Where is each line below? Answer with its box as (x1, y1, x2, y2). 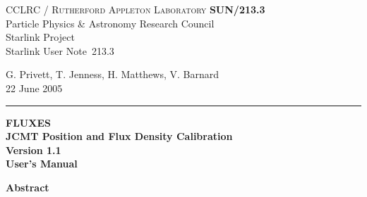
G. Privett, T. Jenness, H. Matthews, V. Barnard (6, 67, 219, 82)
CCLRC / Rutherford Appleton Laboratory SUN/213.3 (6, 2, 265, 16)
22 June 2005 (6, 80, 63, 95)
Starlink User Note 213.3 (6, 43, 114, 58)
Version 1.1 (6, 142, 61, 157)
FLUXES (6, 115, 51, 129)
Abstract (6, 179, 49, 194)
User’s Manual (6, 156, 78, 171)
